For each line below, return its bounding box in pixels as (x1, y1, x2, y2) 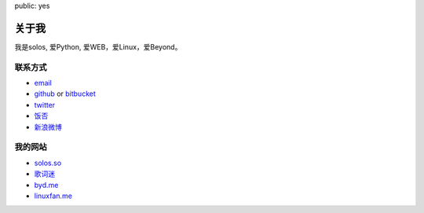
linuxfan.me (34, 191, 72, 200)
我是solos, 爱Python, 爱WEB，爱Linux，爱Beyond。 (14, 42, 182, 51)
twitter (34, 100, 56, 109)
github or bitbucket (34, 89, 96, 98)
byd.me (34, 180, 59, 189)
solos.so (34, 158, 62, 167)
